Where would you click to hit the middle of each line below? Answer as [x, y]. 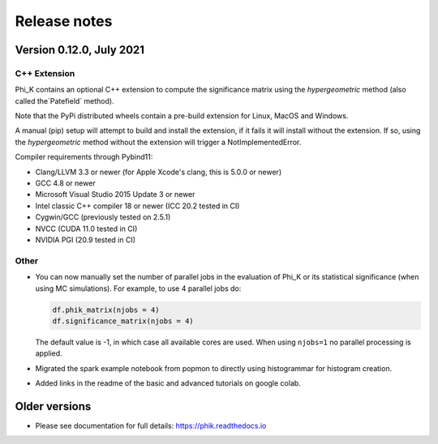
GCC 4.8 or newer [66, 183]
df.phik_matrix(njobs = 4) [106, 310]
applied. [49, 353]
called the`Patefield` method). [64, 100]
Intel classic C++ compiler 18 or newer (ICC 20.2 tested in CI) [137, 206]
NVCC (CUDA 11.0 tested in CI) [86, 228]
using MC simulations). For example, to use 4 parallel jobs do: [138, 288]
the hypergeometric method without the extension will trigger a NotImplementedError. [158, 142]
